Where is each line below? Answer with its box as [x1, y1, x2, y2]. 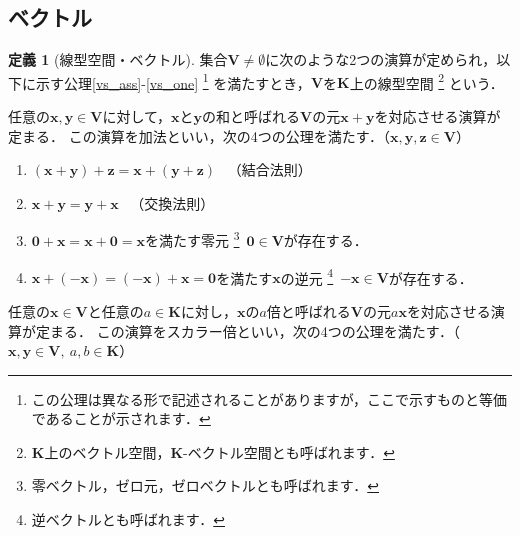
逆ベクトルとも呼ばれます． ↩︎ [31, 509, 225, 530]
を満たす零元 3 [144, 227, 240, 251]
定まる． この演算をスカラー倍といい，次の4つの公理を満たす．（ [35, 320, 461, 341]
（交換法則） [130, 192, 215, 213]
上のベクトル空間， [44, 441, 171, 462]
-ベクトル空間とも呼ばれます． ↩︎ [183, 441, 395, 462]
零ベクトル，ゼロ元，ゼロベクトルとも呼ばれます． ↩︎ [31, 475, 379, 496]
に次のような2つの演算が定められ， [265, 49, 497, 70]
